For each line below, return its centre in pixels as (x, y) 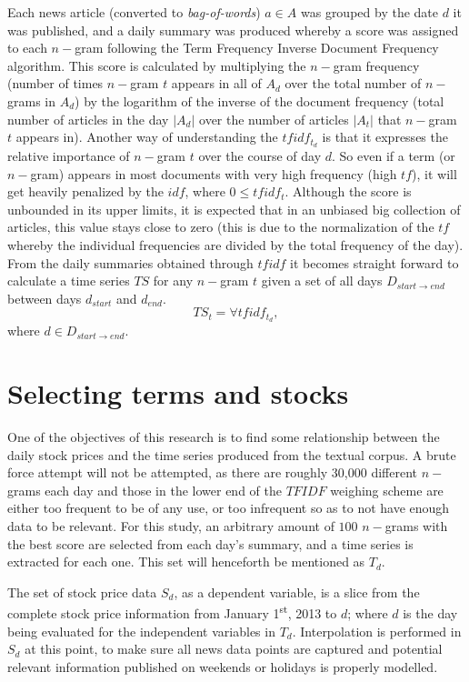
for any (173, 281)
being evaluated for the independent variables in (141, 631)
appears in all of (216, 83)
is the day (430, 612)
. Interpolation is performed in (377, 631)
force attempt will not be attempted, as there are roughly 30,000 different (212, 472)
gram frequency (376, 65)
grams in (32, 100)
